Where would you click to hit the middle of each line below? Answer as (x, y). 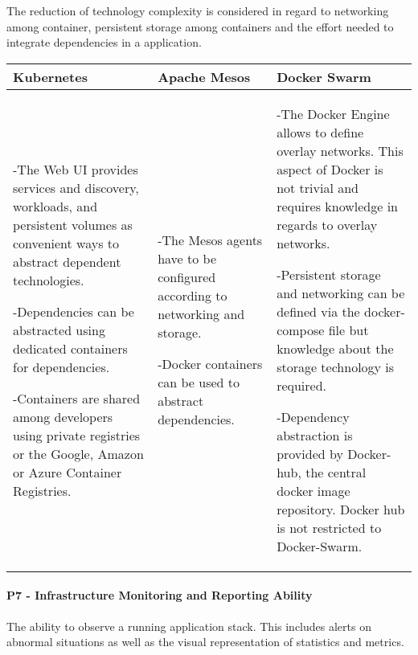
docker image (313, 490)
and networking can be (341, 293)
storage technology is (336, 366)
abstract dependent (67, 261)
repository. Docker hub (341, 509)
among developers (63, 416)
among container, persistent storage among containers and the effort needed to (200, 26)
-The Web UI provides (76, 169)
